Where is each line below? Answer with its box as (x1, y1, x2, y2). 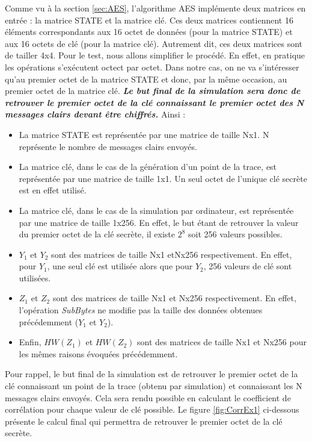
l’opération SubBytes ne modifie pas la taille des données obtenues (19, 304, 263, 316)
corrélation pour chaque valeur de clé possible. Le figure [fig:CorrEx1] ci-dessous (5, 403, 299, 416)
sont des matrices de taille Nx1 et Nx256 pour (137, 336, 307, 348)
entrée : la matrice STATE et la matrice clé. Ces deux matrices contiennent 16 (5, 13, 293, 26)
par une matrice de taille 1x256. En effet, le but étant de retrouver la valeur (19, 216, 299, 228)
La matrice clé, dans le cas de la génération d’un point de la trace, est (19, 160, 277, 173)
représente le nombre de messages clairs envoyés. (19, 140, 197, 152)
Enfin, (19, 336, 41, 348)
